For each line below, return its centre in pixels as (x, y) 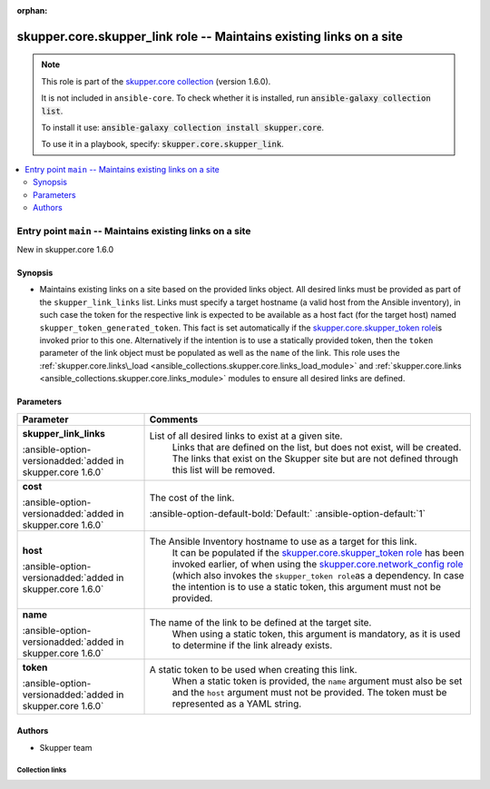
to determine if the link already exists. (252, 645)
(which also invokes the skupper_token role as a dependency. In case (318, 575)
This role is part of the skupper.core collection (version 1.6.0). (156, 81)
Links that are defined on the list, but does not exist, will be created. (317, 447)
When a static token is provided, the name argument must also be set (317, 681)
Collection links (42, 770)
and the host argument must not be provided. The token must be (309, 692)
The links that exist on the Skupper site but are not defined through (315, 459)
